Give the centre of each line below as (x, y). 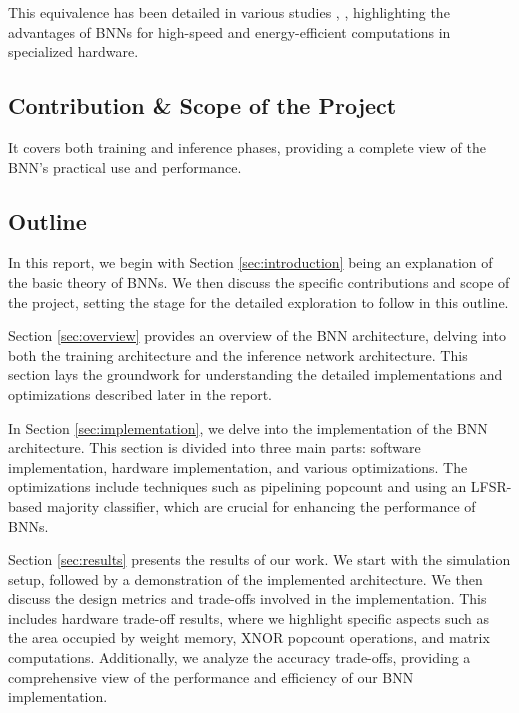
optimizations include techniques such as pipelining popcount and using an (237, 486)
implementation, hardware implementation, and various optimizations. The (238, 466)
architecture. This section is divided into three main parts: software (214, 447)
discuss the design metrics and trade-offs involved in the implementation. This (247, 598)
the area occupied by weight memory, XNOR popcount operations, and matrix (249, 637)
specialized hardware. (73, 51)
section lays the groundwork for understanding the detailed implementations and (255, 374)
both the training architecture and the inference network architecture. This (238, 354)
